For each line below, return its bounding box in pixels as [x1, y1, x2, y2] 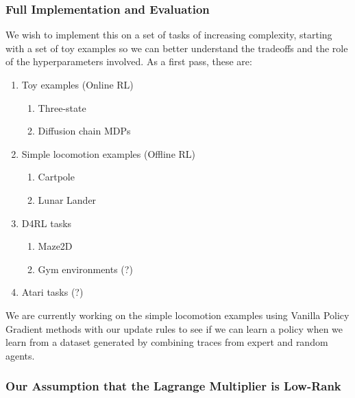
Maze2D [38, 239, 73, 253]
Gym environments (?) [38, 261, 133, 276]
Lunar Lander [38, 192, 97, 207]
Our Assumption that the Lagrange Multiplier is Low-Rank [5, 377, 341, 395]
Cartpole [38, 169, 75, 184]
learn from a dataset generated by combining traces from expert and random [5, 335, 328, 349]
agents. [5, 348, 35, 362]
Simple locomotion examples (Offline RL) [21, 146, 196, 161]
